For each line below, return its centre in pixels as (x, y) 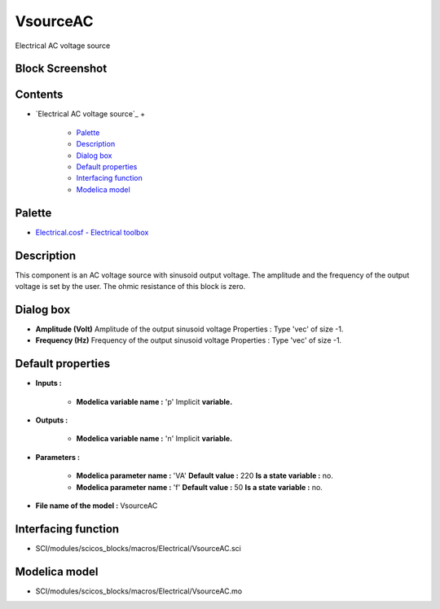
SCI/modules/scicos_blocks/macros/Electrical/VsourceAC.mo (139, 591)
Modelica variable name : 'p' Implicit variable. (154, 401)
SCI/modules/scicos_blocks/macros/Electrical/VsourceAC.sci (139, 548)
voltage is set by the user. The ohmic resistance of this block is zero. (130, 287)
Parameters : (58, 457)
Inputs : (49, 383)
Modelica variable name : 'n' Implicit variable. (154, 439)
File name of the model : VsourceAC (97, 506)
